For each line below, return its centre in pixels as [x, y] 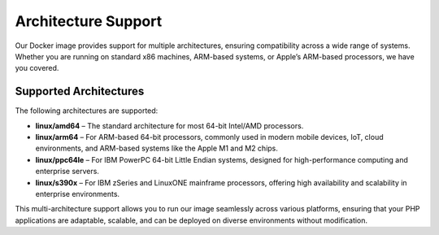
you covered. [37, 68]
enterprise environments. [78, 194]
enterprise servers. [67, 172]
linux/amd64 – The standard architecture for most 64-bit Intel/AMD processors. [170, 125]
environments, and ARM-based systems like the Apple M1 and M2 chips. [156, 148]
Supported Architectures [80, 91]
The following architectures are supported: [87, 111]
